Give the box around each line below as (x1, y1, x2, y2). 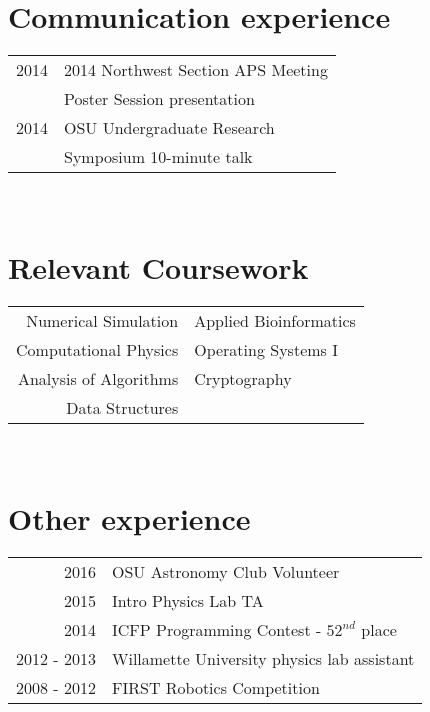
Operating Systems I (194, 337, 338, 361)
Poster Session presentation (64, 87, 255, 111)
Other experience (8, 497, 251, 538)
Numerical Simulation (26, 308, 179, 332)
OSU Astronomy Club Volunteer (111, 559, 340, 583)
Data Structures (66, 395, 179, 419)
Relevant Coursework (8, 246, 309, 287)
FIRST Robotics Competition (111, 675, 320, 699)
